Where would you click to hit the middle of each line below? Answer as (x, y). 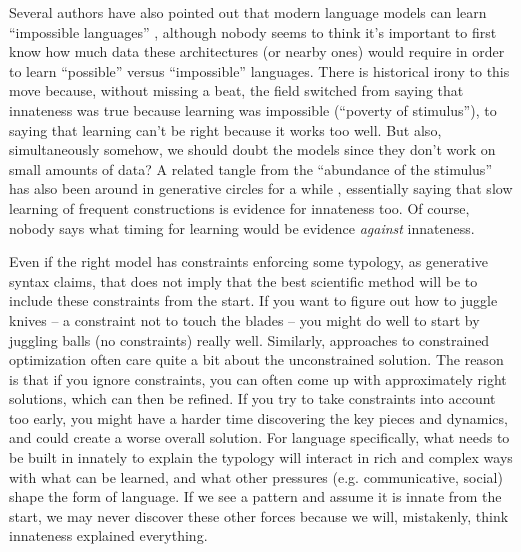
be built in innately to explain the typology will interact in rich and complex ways (261, 457)
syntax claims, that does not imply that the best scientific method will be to (243, 280)
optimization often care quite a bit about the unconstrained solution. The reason (256, 359)
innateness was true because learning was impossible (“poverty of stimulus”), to (253, 109)
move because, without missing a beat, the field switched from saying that (236, 90)
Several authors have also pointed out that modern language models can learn (248, 12)
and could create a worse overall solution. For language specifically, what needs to (259, 437)
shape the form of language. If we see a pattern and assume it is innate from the (255, 496)
